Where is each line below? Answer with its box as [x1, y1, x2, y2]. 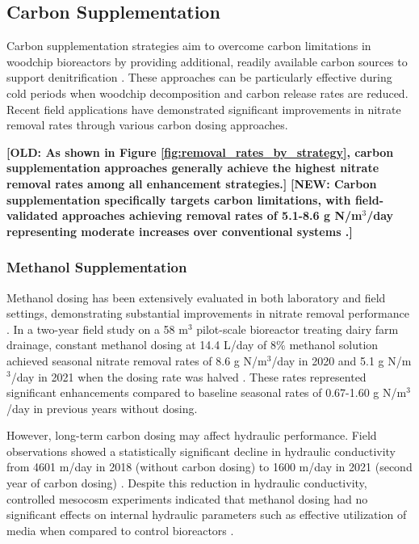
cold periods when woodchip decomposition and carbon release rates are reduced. [6, 84, 409, 101]
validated [6, 207, 58, 224]
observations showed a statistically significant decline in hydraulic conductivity [6, 442, 396, 459]
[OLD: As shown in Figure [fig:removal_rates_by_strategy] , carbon [6, 143, 394, 160]
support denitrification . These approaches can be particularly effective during [6, 69, 392, 86]
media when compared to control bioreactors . [6, 521, 234, 538]
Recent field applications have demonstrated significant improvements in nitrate [6, 100, 401, 117]
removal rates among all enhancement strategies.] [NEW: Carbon [6, 175, 377, 192]
